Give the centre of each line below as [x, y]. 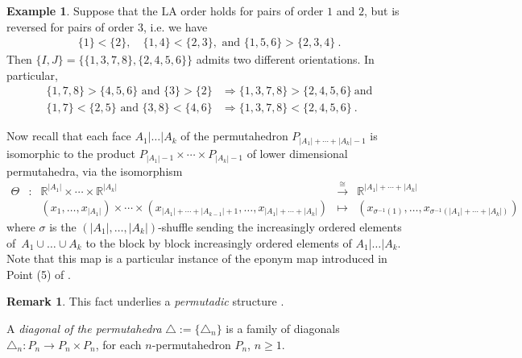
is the [63, 226]
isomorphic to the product [71, 153]
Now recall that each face [69, 136]
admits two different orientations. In [285, 59]
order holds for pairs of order [252, 10]
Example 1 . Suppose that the [82, 10]
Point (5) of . [39, 274]
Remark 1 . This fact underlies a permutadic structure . [145, 301]
